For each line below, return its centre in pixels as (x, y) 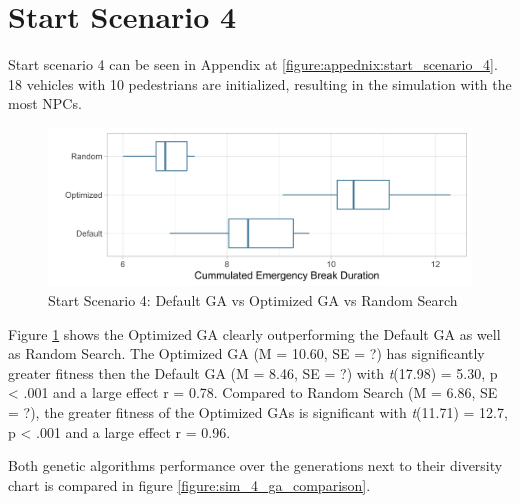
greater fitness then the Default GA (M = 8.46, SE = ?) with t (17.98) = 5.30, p (253, 372)
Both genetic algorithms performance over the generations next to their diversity (255, 465)
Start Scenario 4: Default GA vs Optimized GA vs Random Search (253, 300)
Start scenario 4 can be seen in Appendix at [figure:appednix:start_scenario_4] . (253, 64)
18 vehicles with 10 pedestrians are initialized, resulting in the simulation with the (260, 83)
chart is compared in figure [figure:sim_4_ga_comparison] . (189, 484)
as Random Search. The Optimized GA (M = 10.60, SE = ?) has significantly (246, 353)
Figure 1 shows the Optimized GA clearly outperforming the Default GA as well (254, 333)
